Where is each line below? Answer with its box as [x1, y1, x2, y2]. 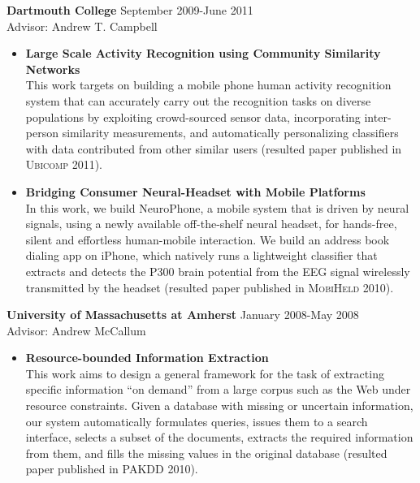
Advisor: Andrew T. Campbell [6, 17, 158, 34]
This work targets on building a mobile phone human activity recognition [25, 76, 392, 93]
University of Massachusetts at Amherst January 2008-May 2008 [6, 306, 359, 323]
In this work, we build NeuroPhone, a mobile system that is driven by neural [25, 199, 409, 216]
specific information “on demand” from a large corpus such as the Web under [25, 381, 411, 398]
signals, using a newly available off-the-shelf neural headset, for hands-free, [25, 215, 397, 232]
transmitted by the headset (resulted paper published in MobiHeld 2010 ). [25, 278, 394, 295]
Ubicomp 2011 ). [25, 156, 102, 173]
